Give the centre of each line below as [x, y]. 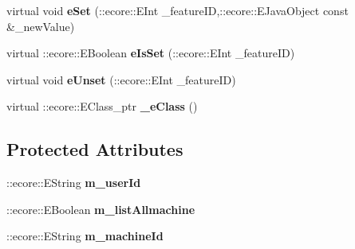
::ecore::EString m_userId [74, 183]
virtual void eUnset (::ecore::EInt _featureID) [121, 79]
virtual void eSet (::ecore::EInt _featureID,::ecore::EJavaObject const [177, 10]
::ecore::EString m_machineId [85, 236]
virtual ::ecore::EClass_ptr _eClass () [102, 106]
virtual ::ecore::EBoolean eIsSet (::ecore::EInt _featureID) [151, 53]
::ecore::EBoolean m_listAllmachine [101, 209]
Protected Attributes [95, 149]
